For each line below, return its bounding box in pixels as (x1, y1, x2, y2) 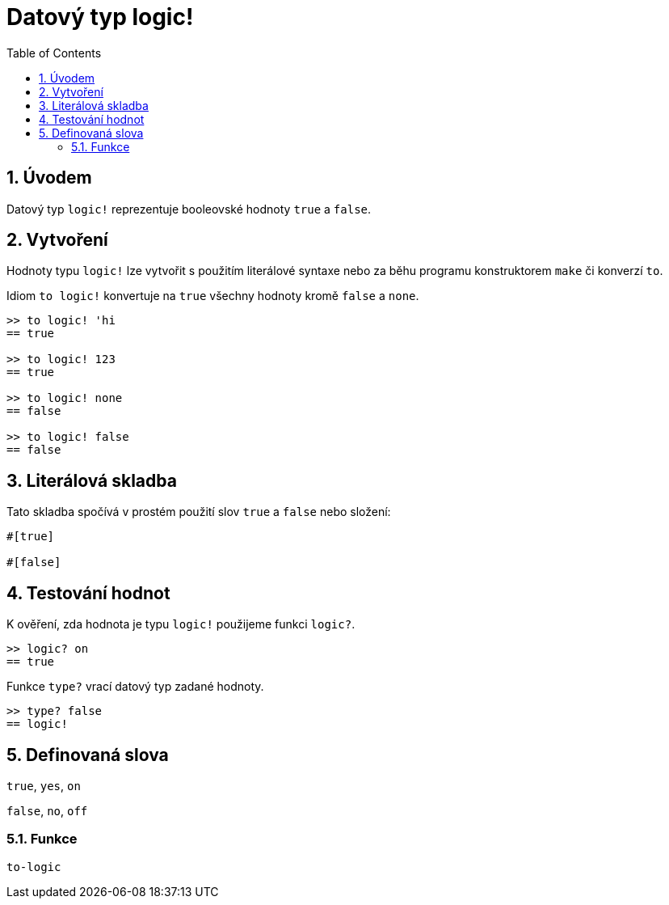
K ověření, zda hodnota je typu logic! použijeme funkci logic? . (6, 617, 356, 632)
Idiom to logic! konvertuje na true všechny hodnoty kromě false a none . (6, 289, 419, 303)
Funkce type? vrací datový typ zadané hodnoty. (6, 679, 264, 694)
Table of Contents (6, 45, 102, 60)
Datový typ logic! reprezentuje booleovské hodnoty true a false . (6, 201, 372, 216)
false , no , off (6, 803, 88, 818)
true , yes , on (6, 778, 81, 793)
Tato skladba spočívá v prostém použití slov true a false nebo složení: (6, 505, 391, 519)
